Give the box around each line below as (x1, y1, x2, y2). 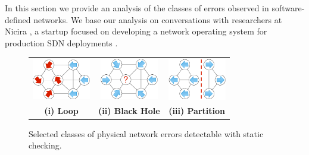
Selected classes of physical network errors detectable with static (29, 127, 264, 140)
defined (5, 13, 31, 26)
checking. (29, 139, 62, 151)
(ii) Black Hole (98, 105, 160, 117)
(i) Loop (44, 105, 79, 117)
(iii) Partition (168, 105, 225, 117)
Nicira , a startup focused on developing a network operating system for (5, 25, 267, 37)
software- (271, 2, 305, 14)
